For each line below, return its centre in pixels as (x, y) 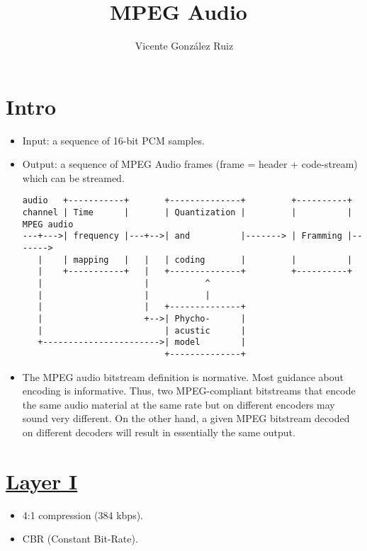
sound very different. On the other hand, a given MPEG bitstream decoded (186, 418)
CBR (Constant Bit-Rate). (80, 539)
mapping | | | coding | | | (213, 260)
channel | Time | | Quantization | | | (187, 213)
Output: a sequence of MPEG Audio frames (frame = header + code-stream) (190, 164)
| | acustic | (142, 330)
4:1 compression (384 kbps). (83, 515)
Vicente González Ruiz (184, 46)
